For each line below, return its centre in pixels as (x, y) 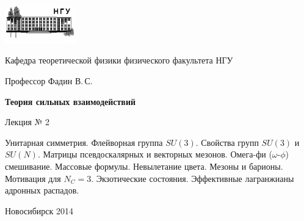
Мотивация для (33, 178)
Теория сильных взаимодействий (71, 101)
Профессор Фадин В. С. (49, 81)
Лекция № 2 (27, 122)
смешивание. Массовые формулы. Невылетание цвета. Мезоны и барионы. (144, 166)
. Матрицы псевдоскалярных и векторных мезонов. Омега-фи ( (155, 154)
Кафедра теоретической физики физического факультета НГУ (119, 60)
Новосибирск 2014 (39, 210)
